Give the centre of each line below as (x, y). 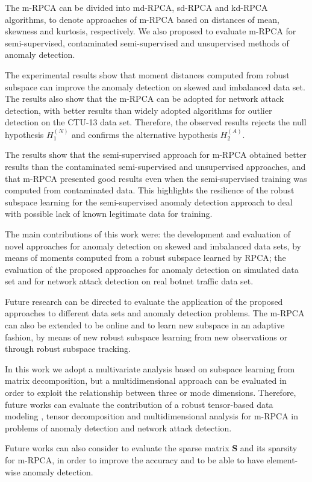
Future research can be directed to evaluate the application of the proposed (144, 301)
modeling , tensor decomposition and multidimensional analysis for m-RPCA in (152, 416)
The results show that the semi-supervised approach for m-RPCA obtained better (156, 155)
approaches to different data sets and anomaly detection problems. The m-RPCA (155, 313)
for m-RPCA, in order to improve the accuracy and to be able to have (134, 460)
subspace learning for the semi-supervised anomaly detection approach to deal (149, 202)
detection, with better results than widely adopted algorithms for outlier (139, 110)
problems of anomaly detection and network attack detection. (118, 427)
